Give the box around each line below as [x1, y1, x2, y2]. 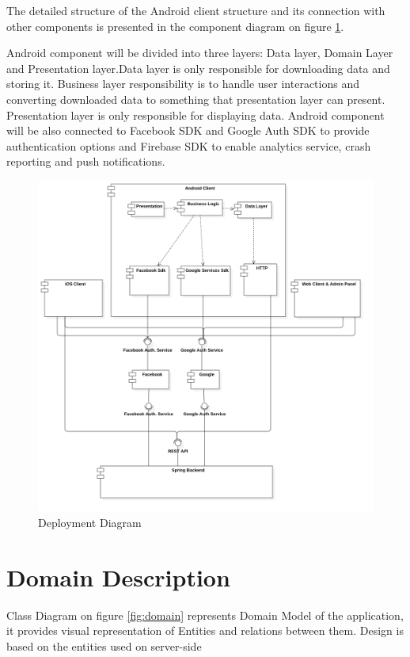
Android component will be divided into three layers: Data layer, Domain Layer [6, 44, 393, 61]
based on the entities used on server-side [6, 637, 202, 654]
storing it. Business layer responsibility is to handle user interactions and [6, 75, 359, 92]
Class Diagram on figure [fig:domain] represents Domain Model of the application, [6, 606, 404, 623]
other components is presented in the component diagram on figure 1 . [6, 17, 344, 34]
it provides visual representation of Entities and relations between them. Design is [6, 622, 404, 639]
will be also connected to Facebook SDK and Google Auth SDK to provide [6, 122, 370, 139]
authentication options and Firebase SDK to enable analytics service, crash [6, 137, 371, 154]
